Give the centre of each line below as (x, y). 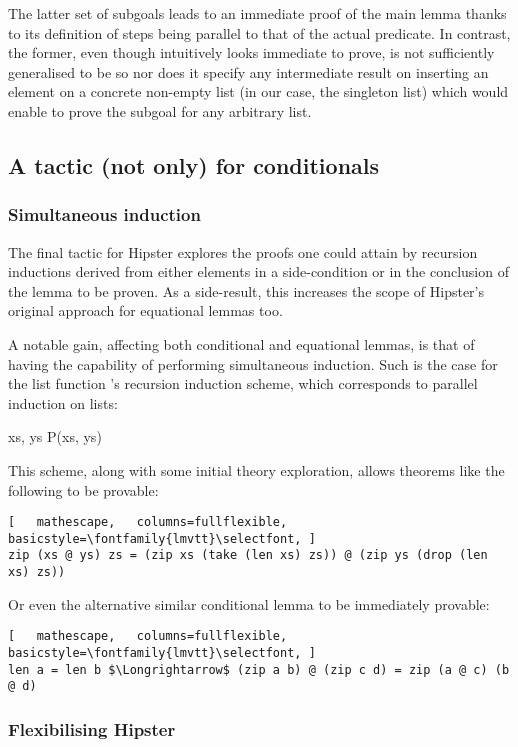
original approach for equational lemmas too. (145, 310)
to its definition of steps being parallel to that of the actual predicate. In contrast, (259, 32)
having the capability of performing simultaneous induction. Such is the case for (253, 363)
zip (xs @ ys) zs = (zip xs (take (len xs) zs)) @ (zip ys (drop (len (248, 555)
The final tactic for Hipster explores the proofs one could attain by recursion (243, 251)
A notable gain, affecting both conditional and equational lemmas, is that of (241, 343)
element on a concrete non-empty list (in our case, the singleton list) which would (258, 91)
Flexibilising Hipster (92, 728)
